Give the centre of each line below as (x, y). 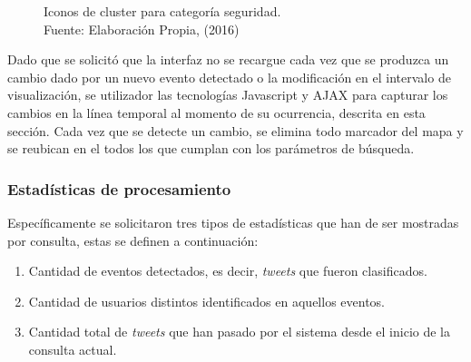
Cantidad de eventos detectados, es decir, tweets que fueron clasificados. (228, 271)
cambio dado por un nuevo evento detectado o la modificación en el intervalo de (229, 77)
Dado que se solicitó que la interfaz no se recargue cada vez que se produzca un (228, 59)
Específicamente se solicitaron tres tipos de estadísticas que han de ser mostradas (233, 222)
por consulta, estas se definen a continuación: (133, 240)
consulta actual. (73, 349)
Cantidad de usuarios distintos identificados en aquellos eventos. (206, 301)
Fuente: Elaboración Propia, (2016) (142, 29)
